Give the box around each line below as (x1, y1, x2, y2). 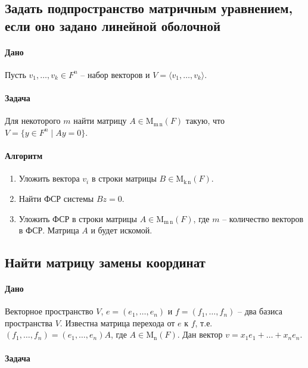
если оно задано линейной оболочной (5, 16, 221, 35)
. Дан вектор (177, 328, 223, 341)
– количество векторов (222, 212, 304, 224)
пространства (5, 316, 53, 329)
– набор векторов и (80, 68, 150, 80)
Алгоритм (5, 149, 43, 162)
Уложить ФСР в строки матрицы (18, 212, 137, 224)
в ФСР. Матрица (18, 224, 79, 236)
